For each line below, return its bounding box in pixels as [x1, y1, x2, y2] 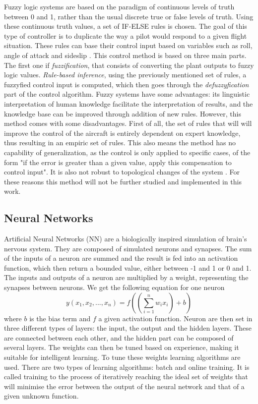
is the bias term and [29, 313, 91, 323]
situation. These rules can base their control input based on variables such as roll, [4, 40, 253, 51]
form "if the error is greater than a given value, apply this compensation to [4, 157, 232, 167]
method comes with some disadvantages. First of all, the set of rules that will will [4, 118, 252, 128]
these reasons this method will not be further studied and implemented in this [4, 176, 242, 186]
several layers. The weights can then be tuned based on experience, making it [4, 342, 239, 352]
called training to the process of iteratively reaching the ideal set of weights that [4, 371, 248, 382]
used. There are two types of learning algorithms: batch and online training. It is [4, 361, 250, 372]
